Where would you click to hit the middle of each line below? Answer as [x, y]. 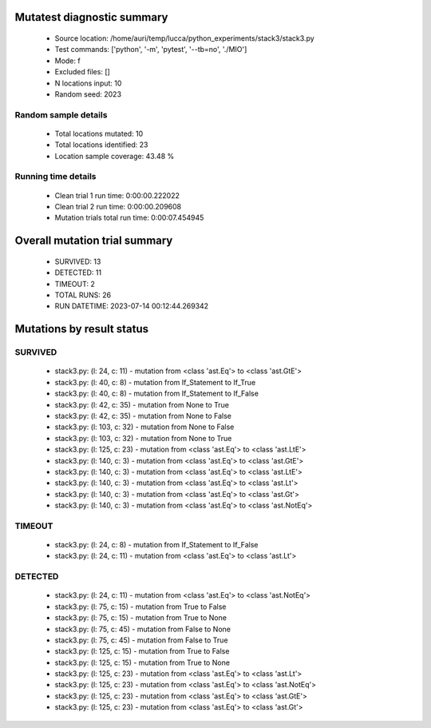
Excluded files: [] [83, 72]
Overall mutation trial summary [94, 241]
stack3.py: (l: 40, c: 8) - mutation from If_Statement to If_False [157, 394]
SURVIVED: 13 [78, 261]
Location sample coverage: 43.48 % [115, 156]
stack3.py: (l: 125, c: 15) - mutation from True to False [142, 651]
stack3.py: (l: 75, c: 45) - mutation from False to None [143, 629]
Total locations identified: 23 [101, 145]
